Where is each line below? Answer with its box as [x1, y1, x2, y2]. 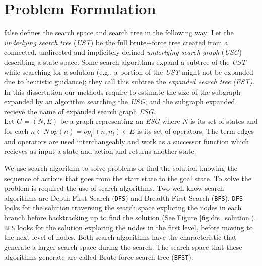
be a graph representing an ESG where [60, 116, 180, 126]
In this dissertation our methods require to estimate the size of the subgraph [4, 86, 240, 97]
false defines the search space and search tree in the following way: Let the [4, 27, 234, 38]
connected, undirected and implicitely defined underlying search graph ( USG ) [4, 47, 242, 57]
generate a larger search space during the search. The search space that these [4, 241, 242, 252]
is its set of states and [190, 116, 258, 126]
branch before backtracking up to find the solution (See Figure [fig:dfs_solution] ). [4, 212, 256, 223]
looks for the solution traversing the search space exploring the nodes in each [4, 202, 242, 213]
